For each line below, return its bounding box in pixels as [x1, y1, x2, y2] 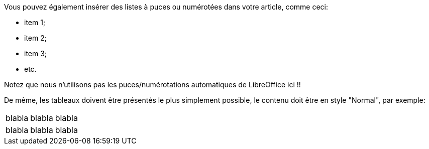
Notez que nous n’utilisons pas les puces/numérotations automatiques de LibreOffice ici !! [4, 80, 301, 89]
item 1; [24, 18, 46, 27]
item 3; [24, 49, 47, 58]
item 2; [24, 34, 47, 42]
